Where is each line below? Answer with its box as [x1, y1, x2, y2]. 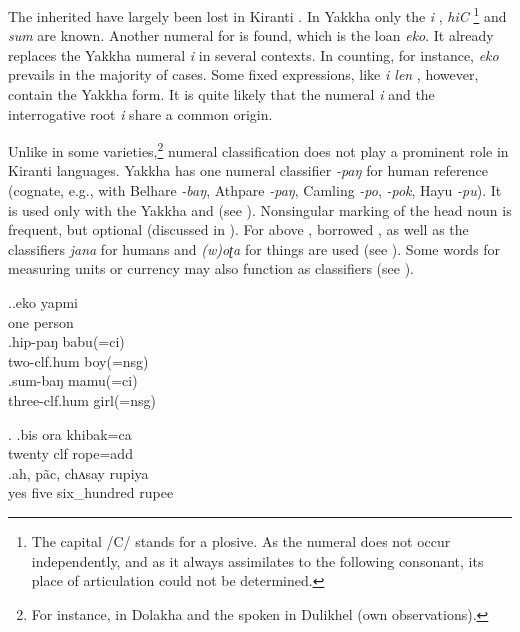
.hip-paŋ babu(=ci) [8, 331, 125, 352]
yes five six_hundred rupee [8, 482, 174, 503]
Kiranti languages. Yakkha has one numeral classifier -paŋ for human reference [8, 160, 488, 181]
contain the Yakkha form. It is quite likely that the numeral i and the [8, 84, 435, 105]
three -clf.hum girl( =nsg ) [8, 390, 156, 410]
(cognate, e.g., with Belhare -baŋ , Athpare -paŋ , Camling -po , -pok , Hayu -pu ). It [8, 180, 502, 201]
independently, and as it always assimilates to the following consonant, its [31, 550, 484, 571]
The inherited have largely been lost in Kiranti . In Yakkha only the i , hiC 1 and [8, 3, 507, 26]
